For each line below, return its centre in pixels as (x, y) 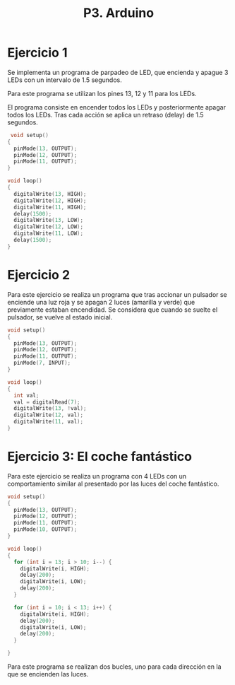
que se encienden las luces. (48, 674)
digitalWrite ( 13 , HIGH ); (50, 194)
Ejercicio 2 (39, 275)
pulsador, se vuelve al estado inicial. (60, 317)
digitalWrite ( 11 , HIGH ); (50, 207)
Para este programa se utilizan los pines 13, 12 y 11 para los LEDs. (102, 93)
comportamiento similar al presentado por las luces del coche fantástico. (113, 484)
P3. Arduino (119, 13)
